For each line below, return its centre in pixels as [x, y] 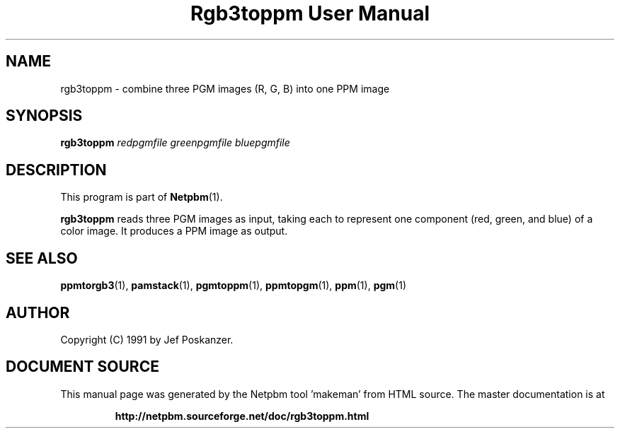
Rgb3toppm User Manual [310, 13]
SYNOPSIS [44, 116]
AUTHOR [38, 312]
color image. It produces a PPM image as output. [174, 231]
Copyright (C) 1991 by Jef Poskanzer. [147, 339]
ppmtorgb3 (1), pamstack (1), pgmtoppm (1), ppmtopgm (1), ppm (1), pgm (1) [234, 286]
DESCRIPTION [56, 170]
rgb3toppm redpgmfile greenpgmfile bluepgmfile [175, 143]
